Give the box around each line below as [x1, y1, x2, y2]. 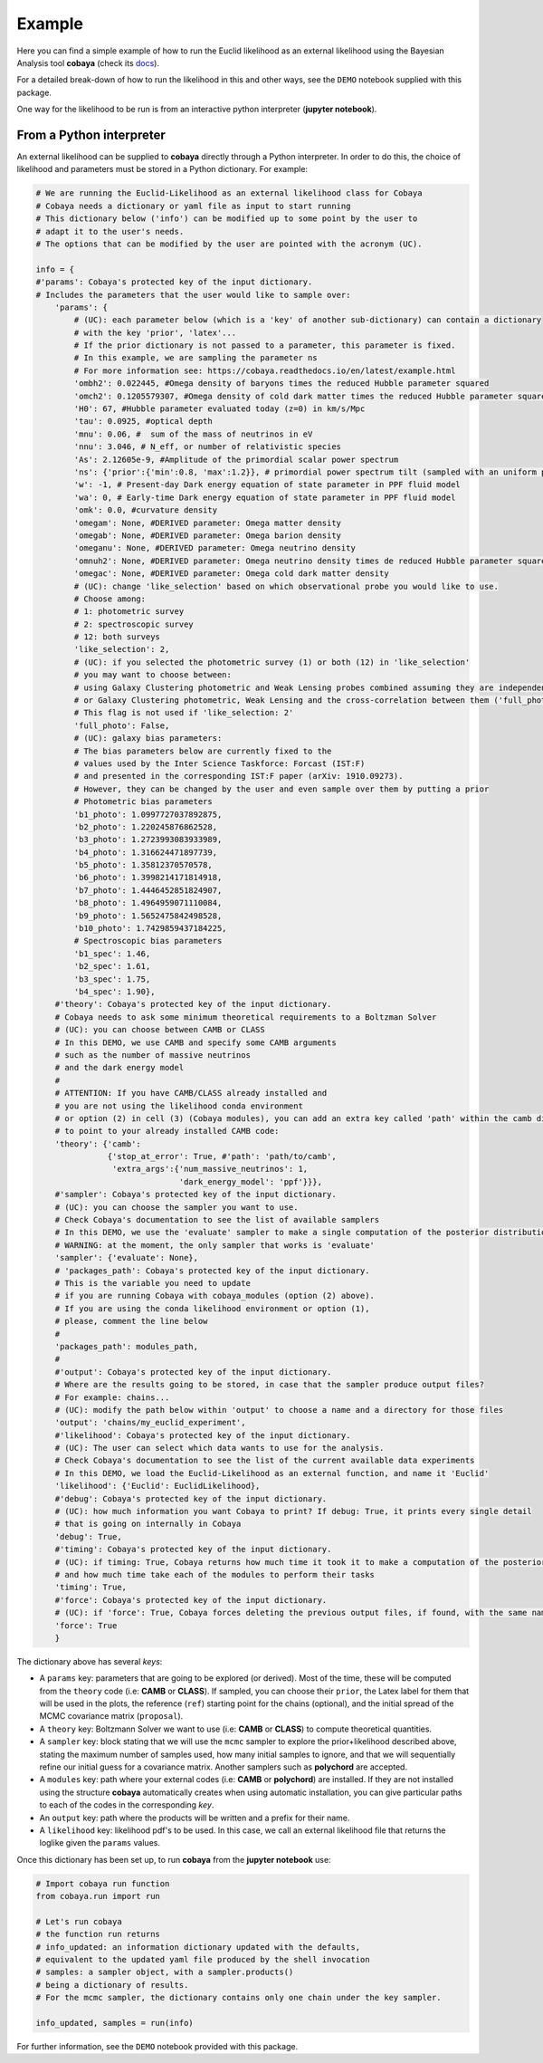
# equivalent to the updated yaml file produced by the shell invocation [35, 1954, 370, 1965]
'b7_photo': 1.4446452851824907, [73, 885, 223, 896]
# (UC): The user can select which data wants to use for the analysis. [54, 1443, 385, 1454]
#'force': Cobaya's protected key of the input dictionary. [54, 1595, 328, 1605]
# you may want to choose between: [73, 670, 233, 680]
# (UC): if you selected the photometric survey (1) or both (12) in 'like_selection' [73, 657, 471, 667]
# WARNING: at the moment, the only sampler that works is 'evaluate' [54, 1240, 376, 1250]
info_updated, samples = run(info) [35, 2018, 194, 2029]
